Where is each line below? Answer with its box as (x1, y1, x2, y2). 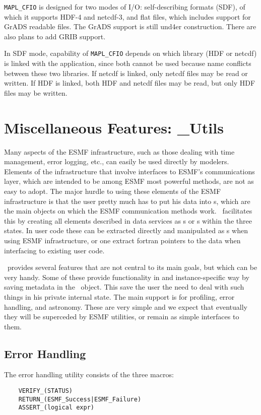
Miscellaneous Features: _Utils (4, 117, 224, 137)
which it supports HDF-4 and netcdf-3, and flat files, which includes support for (4, 11, 251, 22)
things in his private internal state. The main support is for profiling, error (4, 291, 235, 302)
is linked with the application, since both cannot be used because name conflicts (4, 58, 251, 68)
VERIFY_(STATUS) (18, 387, 73, 395)
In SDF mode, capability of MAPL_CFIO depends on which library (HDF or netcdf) (4, 48, 257, 58)
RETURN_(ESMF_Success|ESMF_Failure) (18, 395, 142, 403)
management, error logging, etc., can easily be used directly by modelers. (4, 156, 229, 167)
